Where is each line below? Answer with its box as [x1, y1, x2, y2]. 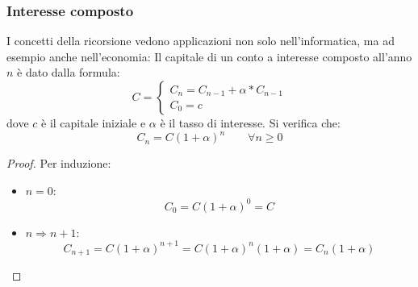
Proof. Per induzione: [6, 155, 111, 172]
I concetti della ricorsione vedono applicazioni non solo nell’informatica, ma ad [6, 32, 395, 49]
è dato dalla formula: [17, 64, 120, 81]
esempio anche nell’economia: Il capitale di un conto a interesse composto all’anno [6, 48, 412, 64]
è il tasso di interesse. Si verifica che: [160, 114, 341, 131]
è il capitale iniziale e [41, 114, 146, 131]
